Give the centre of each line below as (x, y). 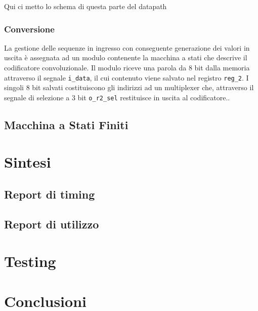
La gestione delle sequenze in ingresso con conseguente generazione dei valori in (127, 47)
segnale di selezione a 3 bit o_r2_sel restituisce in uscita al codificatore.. (117, 97)
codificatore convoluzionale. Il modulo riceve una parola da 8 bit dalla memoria (127, 67)
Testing (30, 261)
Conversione (29, 29)
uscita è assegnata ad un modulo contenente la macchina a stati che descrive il (126, 57)
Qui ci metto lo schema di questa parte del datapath (85, 6)
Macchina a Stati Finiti (66, 124)
